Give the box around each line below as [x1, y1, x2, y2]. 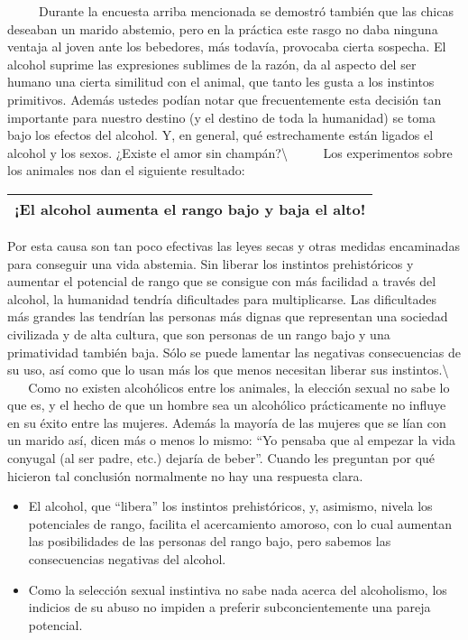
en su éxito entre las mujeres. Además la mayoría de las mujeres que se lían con [7, 413, 446, 431]
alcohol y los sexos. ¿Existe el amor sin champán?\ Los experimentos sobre [7, 143, 453, 162]
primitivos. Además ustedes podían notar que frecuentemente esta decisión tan [7, 89, 442, 108]
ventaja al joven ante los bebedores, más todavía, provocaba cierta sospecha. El [7, 37, 446, 56]
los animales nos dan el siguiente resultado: [7, 161, 245, 180]
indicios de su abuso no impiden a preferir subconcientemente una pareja [28, 598, 431, 617]
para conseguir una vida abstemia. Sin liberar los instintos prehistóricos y [7, 254, 414, 273]
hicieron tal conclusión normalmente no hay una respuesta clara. [7, 466, 363, 485]
